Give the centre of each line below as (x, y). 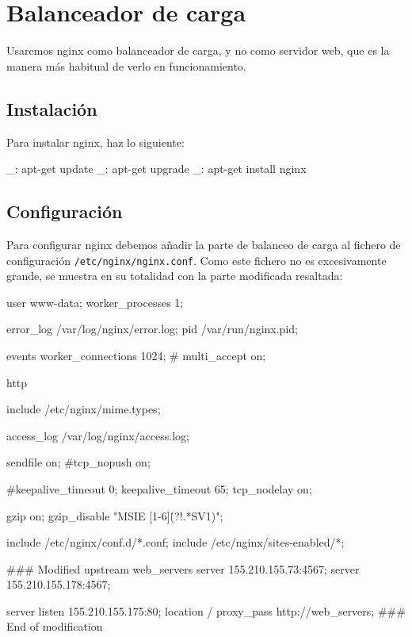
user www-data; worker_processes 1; (95, 302)
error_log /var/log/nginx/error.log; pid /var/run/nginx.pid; (152, 329)
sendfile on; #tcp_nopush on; (78, 462)
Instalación (52, 108)
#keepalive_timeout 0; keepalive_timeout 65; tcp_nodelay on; (159, 488)
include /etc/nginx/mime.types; (84, 409)
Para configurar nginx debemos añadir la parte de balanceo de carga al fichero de (204, 244)
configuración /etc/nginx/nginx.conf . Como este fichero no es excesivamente (196, 260)
